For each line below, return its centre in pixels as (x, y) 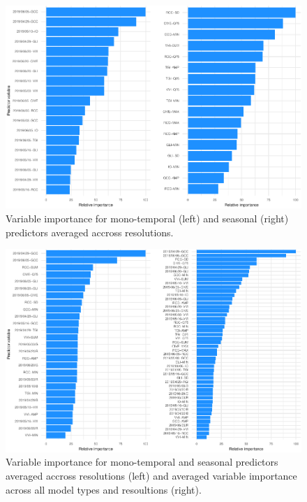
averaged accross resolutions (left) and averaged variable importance (151, 475)
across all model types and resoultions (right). (104, 489)
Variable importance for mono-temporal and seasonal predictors (142, 462)
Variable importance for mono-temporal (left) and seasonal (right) (147, 218)
